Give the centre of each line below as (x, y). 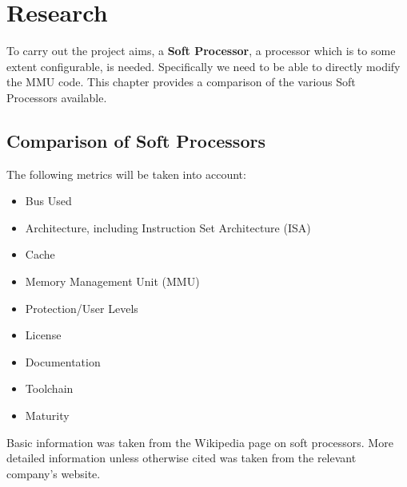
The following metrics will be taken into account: (126, 174)
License (43, 335)
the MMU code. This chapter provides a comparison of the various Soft (181, 82)
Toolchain (49, 388)
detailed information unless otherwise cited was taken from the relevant (182, 458)
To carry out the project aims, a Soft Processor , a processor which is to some (201, 51)
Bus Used (48, 201)
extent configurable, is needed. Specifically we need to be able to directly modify (203, 66)
